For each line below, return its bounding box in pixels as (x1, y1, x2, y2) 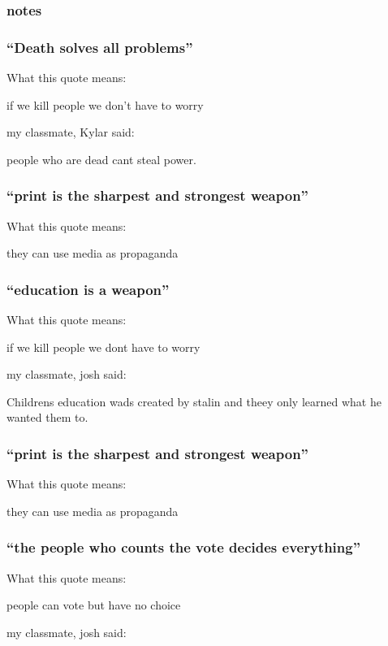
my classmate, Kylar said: (6, 124, 135, 141)
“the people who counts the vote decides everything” (6, 537, 361, 557)
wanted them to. (6, 409, 88, 426)
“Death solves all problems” (6, 37, 193, 57)
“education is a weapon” (6, 279, 170, 299)
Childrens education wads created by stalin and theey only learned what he (6, 392, 382, 410)
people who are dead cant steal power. (6, 150, 196, 167)
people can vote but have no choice (6, 596, 181, 613)
